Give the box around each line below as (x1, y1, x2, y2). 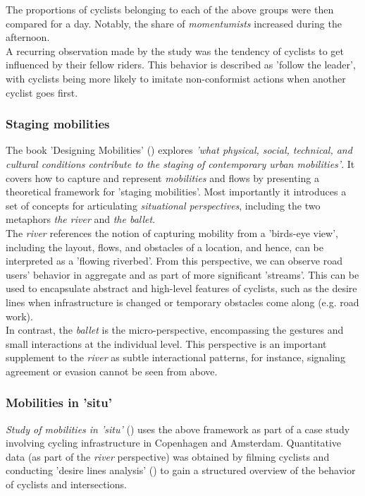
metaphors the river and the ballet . (6, 212, 156, 226)
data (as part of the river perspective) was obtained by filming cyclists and (6, 449, 330, 464)
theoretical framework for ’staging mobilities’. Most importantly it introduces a (6, 184, 347, 199)
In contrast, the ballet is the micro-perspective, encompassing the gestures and (6, 322, 344, 337)
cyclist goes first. (6, 85, 78, 99)
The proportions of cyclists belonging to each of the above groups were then (6, 2, 334, 16)
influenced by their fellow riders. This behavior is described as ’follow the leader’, (6, 57, 356, 72)
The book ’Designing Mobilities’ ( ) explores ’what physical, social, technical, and (6, 143, 352, 157)
